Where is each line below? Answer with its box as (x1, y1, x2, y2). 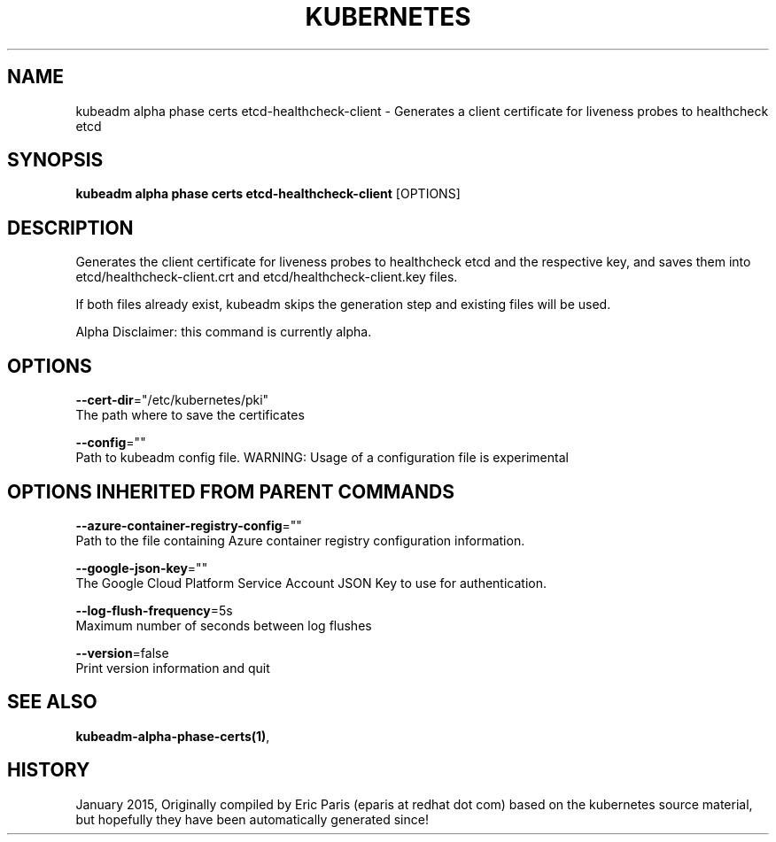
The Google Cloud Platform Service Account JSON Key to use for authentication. (75, 575, 547, 591)
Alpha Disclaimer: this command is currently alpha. (75, 324, 372, 340)
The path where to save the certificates (75, 407, 305, 423)
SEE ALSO (7, 691, 97, 714)
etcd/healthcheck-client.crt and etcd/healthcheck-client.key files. (75, 269, 458, 285)
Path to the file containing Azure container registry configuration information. (75, 532, 525, 548)
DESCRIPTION (7, 216, 134, 239)
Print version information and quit (75, 660, 270, 676)
